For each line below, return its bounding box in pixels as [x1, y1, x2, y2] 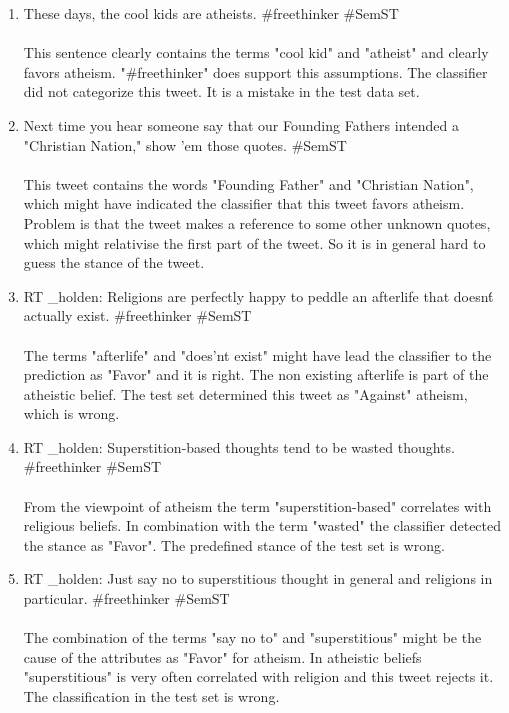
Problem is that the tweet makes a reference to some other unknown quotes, [23, 212, 491, 233]
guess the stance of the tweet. [23, 252, 205, 273]
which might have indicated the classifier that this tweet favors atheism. [23, 193, 465, 214]
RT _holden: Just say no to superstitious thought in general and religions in [23, 568, 493, 589]
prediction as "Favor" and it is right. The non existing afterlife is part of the [23, 364, 489, 385]
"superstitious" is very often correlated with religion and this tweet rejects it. [23, 666, 494, 687]
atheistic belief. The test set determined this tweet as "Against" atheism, [23, 383, 468, 404]
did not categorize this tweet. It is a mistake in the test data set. [23, 81, 420, 102]
